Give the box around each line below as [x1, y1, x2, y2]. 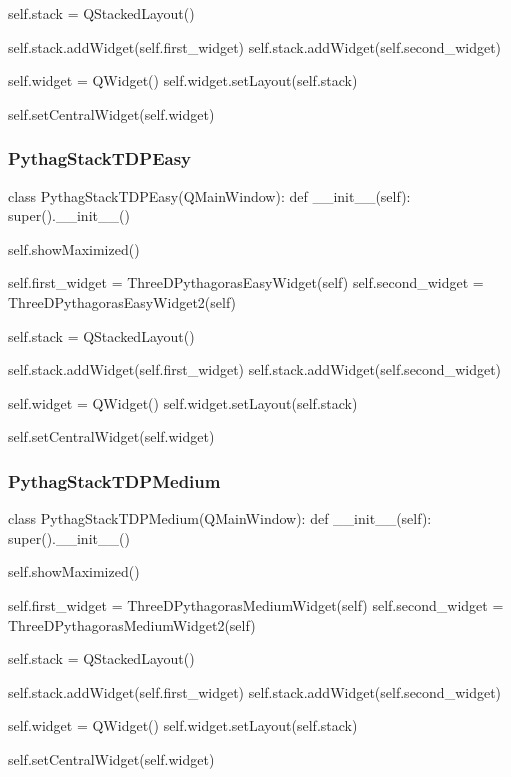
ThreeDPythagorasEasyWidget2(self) [8, 291, 237, 312]
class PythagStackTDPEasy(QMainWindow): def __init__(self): [8, 185, 411, 206]
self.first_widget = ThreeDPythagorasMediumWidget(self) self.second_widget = [8, 594, 504, 615]
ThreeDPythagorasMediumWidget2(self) [8, 614, 256, 635]
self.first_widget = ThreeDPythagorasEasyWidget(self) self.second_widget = [8, 272, 484, 293]
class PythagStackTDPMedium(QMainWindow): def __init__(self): [8, 508, 432, 529]
